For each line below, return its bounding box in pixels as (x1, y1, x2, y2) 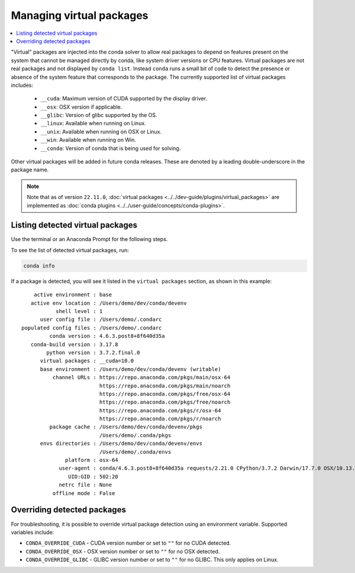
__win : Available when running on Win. (40, 136, 136, 144)
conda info (23, 262, 55, 269)
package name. (11, 166, 49, 174)
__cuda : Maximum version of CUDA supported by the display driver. (40, 95, 207, 102)
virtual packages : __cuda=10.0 (40, 357, 134, 364)
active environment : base (33, 291, 112, 298)
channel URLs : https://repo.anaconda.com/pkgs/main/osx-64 (52, 374, 231, 381)
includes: (11, 82, 34, 89)
